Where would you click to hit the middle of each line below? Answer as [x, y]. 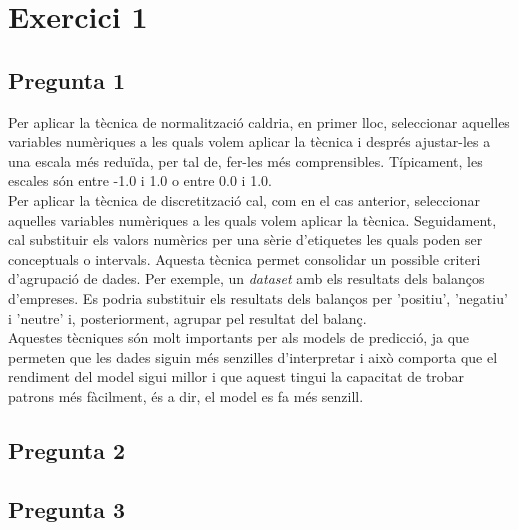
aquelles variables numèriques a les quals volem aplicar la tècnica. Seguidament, [252, 219]
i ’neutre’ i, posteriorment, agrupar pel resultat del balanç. [187, 317]
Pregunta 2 [67, 449]
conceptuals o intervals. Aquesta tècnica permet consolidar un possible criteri [244, 258]
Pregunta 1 [67, 79]
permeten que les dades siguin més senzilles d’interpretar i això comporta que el [253, 356]
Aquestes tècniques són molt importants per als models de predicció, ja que [239, 337]
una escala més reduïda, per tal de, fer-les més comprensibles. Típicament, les [245, 160]
